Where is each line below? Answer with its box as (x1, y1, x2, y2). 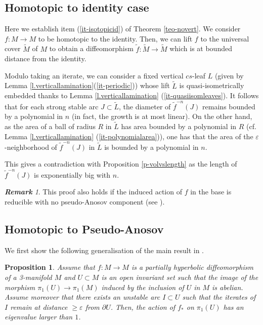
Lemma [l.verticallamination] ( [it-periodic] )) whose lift (5, 80, 170, 91)
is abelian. (212, 281, 243, 292)
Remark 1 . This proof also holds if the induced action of (5, 186, 182, 197)
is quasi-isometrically (179, 80, 244, 91)
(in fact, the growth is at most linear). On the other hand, (71, 111, 252, 121)
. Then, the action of (110, 301, 176, 312)
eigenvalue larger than (5, 311, 73, 322)
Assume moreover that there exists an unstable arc (5, 292, 160, 302)
